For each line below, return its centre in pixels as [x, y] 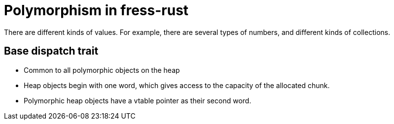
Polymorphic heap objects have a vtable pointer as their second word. [138, 100]
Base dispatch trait [51, 51]
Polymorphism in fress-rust [96, 10]
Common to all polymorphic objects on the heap [102, 70]
